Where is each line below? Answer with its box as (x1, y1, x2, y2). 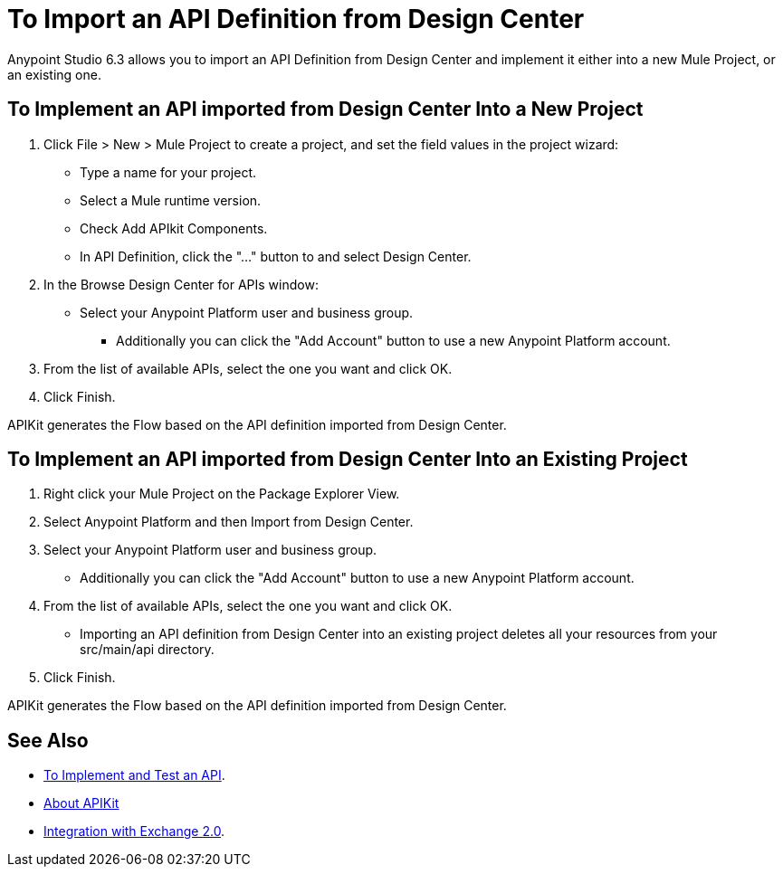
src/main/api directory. (80, 641, 215, 658)
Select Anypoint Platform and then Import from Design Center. (43, 514, 414, 530)
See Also (7, 728, 89, 752)
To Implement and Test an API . (43, 767, 225, 784)
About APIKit (43, 795, 119, 812)
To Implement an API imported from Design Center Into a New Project (7, 98, 644, 121)
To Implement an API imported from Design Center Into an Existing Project (7, 448, 688, 471)
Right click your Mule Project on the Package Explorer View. (43, 486, 400, 502)
